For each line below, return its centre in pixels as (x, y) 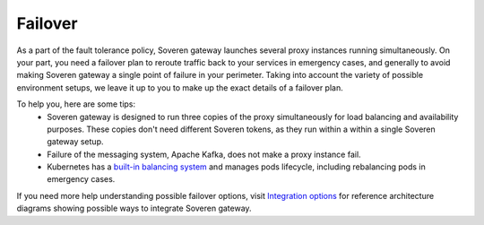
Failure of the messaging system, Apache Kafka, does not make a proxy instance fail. (204, 154)
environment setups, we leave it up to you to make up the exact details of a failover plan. (180, 87)
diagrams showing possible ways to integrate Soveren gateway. (134, 208)
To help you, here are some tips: (76, 104)
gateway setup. (75, 142)
